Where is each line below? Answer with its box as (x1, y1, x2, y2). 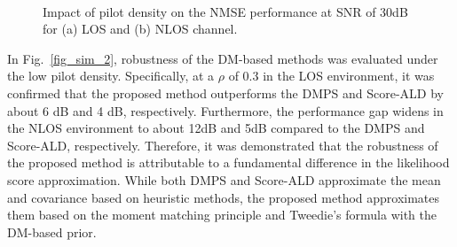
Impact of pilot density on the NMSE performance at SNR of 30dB (43, 2, 408, 20)
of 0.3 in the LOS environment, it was (228, 66, 435, 85)
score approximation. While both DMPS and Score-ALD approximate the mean (7, 170, 441, 189)
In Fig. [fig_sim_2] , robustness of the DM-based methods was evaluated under (7, 49, 438, 67)
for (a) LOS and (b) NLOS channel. (43, 19, 238, 38)
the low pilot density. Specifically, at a (7, 66, 215, 85)
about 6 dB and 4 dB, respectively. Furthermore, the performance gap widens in (7, 101, 444, 120)
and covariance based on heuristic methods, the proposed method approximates (7, 188, 440, 206)
